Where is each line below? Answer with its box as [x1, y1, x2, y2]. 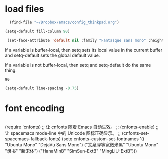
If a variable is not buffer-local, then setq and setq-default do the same [5, 62, 151, 68]
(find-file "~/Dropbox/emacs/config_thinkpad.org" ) [9, 20, 120, 25]
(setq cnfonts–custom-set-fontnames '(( [62, 136, 145, 142]
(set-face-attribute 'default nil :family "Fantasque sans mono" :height [7, 38, 164, 43]
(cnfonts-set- [121, 130, 150, 136]
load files [5, 3, 44, 15]
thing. [5, 67, 17, 73]
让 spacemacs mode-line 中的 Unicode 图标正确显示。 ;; [5, 130, 121, 136]
